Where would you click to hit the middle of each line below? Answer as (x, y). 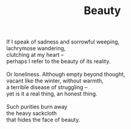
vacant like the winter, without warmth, (55, 81)
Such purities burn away (37, 107)
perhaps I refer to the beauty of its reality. (58, 61)
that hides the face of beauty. (43, 120)
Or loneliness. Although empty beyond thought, (66, 75)
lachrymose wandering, (36, 48)
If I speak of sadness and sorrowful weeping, (63, 42)
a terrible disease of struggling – (47, 87)
